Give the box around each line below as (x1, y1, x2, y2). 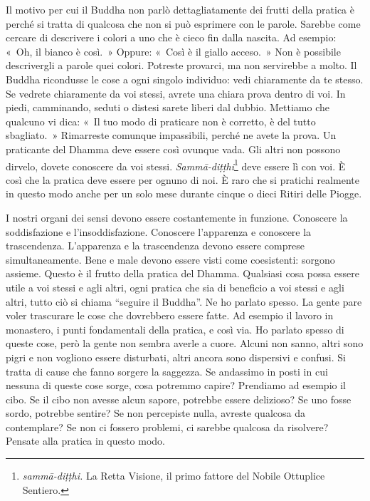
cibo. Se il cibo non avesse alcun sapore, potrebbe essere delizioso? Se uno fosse (6, 391, 351, 406)
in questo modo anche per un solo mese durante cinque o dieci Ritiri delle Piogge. (6, 186, 362, 201)
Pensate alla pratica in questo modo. (6, 433, 165, 448)
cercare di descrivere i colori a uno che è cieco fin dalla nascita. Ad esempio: (6, 30, 337, 45)
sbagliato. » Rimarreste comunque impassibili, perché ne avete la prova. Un (6, 128, 337, 143)
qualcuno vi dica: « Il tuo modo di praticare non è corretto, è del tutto (6, 113, 316, 128)
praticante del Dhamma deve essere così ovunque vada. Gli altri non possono (6, 141, 341, 156)
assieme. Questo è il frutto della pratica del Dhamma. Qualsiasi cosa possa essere (6, 266, 359, 281)
